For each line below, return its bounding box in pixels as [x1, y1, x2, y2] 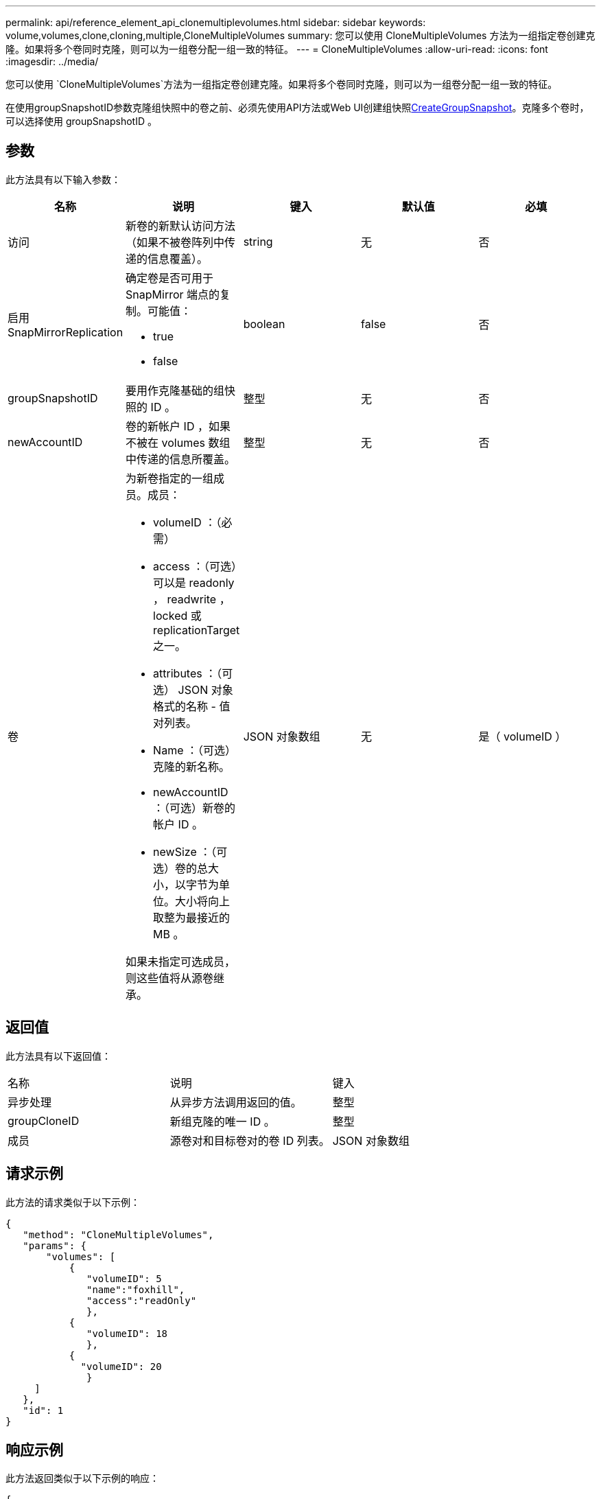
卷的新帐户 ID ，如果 [126, 419, 231, 433]
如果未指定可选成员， [126, 954, 236, 968]
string [243, 234, 273, 248]
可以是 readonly [153, 575, 235, 590]
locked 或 [153, 608, 202, 623]
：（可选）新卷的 [153, 800, 236, 815]
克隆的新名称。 [153, 759, 231, 774]
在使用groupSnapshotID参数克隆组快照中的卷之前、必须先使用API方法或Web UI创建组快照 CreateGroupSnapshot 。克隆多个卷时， [5, 102, 589, 113]
